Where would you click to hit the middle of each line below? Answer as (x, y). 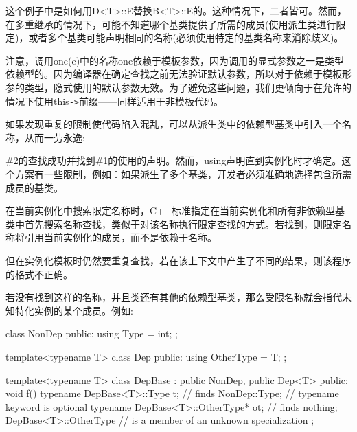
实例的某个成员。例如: (83, 310)
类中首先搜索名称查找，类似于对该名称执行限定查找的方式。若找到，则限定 (174, 224)
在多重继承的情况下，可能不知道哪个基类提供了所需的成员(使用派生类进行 (171, 24)
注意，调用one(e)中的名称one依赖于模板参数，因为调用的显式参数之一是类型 (175, 60)
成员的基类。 (34, 187)
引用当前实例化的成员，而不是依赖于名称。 (120, 237)
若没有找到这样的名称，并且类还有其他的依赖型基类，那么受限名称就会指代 (174, 297)
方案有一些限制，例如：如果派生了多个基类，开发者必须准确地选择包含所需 (183, 174)
